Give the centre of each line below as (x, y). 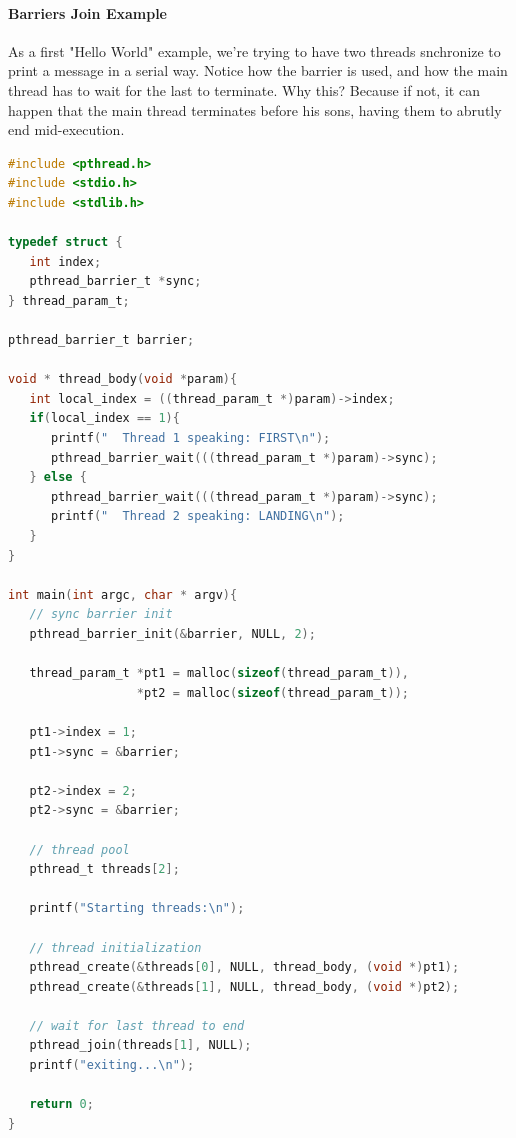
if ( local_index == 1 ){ (104, 418)
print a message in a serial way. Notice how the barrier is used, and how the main (258, 70)
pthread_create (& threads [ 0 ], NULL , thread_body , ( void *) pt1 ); (244, 967)
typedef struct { (65, 242)
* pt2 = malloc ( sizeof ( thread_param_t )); (272, 692)
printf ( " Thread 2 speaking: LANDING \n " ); (197, 516)
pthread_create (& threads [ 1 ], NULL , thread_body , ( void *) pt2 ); (244, 986)
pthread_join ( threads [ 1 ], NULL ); (140, 1045)
